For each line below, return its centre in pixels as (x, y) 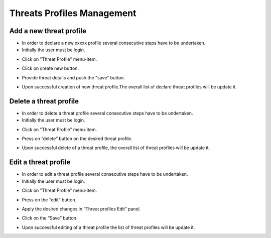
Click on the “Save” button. (50, 218)
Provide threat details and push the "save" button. (74, 77)
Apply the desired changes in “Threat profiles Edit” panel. (81, 209)
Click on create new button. (50, 68)
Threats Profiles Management (73, 13)
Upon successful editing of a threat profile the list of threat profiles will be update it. (108, 227)
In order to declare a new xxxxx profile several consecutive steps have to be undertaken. (114, 43)
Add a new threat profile (48, 31)
